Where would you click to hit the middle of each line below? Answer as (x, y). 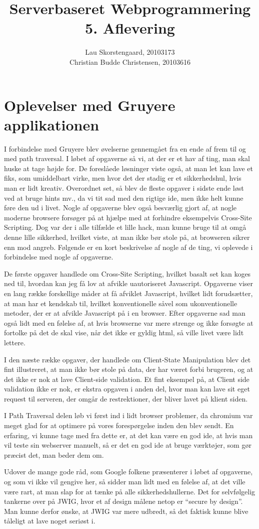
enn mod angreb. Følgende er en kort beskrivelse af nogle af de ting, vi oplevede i (128, 247)
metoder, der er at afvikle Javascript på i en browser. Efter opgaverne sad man (125, 313)
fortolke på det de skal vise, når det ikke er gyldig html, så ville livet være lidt (124, 333)
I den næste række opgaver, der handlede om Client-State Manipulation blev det (127, 359)
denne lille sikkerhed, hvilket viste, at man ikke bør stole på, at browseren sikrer (127, 237)
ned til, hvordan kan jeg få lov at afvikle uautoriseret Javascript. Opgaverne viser (129, 283)
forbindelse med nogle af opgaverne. (59, 257)
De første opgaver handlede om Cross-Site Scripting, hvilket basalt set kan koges (127, 273)
